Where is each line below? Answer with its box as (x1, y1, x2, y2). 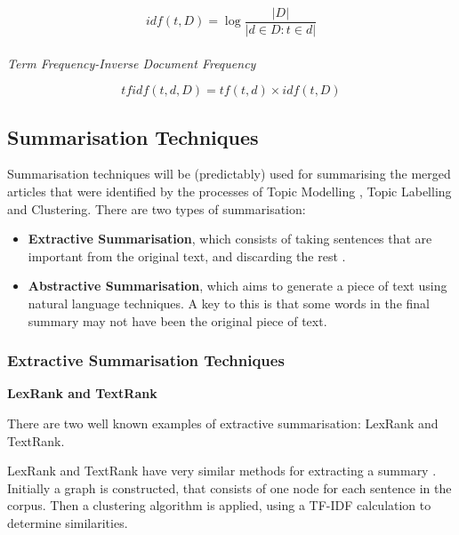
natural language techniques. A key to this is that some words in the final (28, 294, 430, 313)
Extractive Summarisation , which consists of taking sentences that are (28, 229, 432, 248)
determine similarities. (7, 513, 128, 531)
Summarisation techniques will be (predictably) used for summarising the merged (7, 164, 451, 183)
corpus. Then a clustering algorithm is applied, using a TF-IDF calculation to (7, 496, 431, 515)
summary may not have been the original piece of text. (28, 311, 327, 330)
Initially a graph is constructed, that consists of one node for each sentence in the (7, 478, 452, 497)
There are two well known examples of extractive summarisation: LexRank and (7, 414, 439, 433)
